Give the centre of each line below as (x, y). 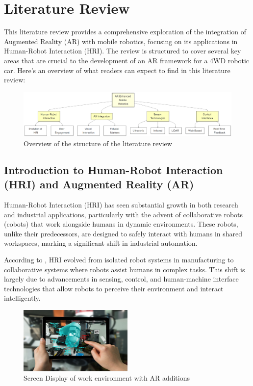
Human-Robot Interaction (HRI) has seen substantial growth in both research (121, 204)
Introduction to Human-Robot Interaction (114, 169)
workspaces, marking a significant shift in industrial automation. (101, 243)
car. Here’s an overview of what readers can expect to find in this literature (117, 70)
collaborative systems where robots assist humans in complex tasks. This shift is (125, 269)
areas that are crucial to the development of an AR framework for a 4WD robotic (127, 60)
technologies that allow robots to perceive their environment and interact (114, 288)
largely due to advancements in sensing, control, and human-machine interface (121, 279)
